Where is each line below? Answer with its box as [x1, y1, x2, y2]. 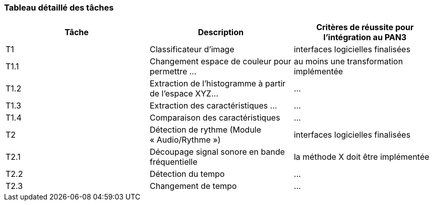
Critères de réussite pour [316, 22, 414, 33]
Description [198, 27, 244, 38]
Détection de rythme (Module [149, 125, 262, 135]
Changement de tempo [149, 181, 237, 191]
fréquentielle [149, 157, 198, 167]
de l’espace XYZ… [149, 88, 218, 99]
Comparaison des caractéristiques [149, 113, 280, 123]
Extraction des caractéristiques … [149, 100, 277, 111]
